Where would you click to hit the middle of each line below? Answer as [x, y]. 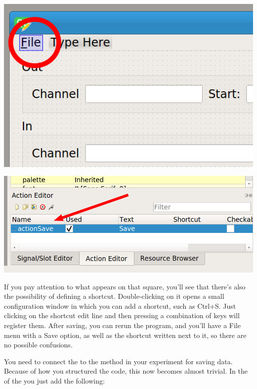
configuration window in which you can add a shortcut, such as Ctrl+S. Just [120, 306]
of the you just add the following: [54, 381]
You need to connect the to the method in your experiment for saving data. [118, 361]
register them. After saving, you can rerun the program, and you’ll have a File [122, 325]
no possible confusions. [38, 345]
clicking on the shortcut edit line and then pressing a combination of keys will [122, 315]
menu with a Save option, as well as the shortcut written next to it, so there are [125, 335]
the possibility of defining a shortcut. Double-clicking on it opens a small [114, 296]
